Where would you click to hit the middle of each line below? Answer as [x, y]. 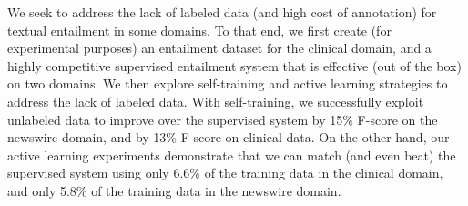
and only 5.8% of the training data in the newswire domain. [174, 190]
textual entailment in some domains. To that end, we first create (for [199, 30]
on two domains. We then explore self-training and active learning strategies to [228, 83]
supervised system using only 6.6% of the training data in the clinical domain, [225, 173]
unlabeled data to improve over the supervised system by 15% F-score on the [223, 119]
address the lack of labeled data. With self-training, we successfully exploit [216, 101]
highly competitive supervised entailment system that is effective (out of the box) [234, 65]
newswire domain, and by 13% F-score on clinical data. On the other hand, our [229, 137]
